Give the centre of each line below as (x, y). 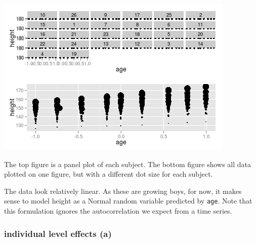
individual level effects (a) (58, 233)
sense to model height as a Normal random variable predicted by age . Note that (128, 201)
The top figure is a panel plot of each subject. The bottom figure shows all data (128, 164)
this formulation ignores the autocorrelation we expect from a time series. (118, 211)
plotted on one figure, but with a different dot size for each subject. (109, 174)
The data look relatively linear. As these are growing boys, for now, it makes (123, 191)
